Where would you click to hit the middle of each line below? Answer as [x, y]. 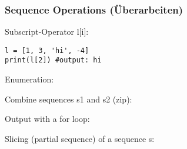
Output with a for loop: [47, 119]
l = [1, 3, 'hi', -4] [47, 50]
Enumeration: [29, 79]
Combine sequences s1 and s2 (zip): [69, 99]
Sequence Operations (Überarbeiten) [94, 9]
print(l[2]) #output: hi [53, 60]
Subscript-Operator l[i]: [47, 32]
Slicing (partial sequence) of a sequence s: [80, 138]
